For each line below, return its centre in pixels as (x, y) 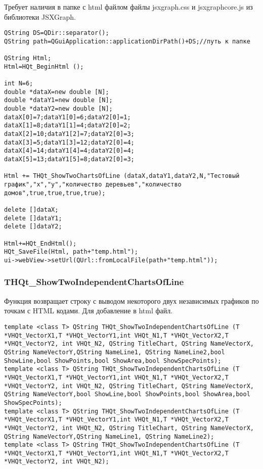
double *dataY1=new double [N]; (58, 100)
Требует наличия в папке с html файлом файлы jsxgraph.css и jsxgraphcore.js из (128, 7)
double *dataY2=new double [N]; (58, 109)
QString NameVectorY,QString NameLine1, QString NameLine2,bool (115, 352)
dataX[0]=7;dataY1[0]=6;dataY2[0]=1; (68, 117)
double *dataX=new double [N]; (57, 92)
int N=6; (19, 84)
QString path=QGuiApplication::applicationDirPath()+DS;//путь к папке (127, 41)
